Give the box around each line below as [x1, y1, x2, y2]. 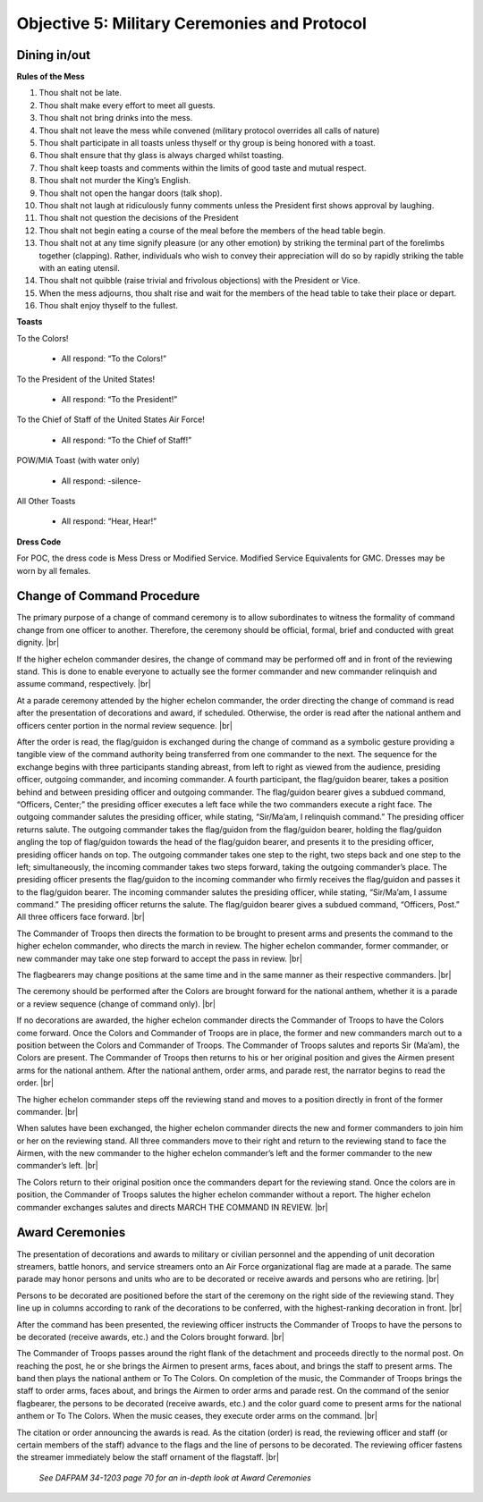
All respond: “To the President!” [61, 394, 178, 405]
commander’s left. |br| [16, 1160, 98, 1171]
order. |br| [16, 1077, 54, 1088]
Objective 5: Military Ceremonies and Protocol [16, 13, 367, 33]
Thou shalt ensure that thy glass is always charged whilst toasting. [38, 150, 284, 161]
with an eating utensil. [38, 262, 120, 273]
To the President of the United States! [16, 374, 156, 384]
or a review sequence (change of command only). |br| [16, 998, 216, 1009]
